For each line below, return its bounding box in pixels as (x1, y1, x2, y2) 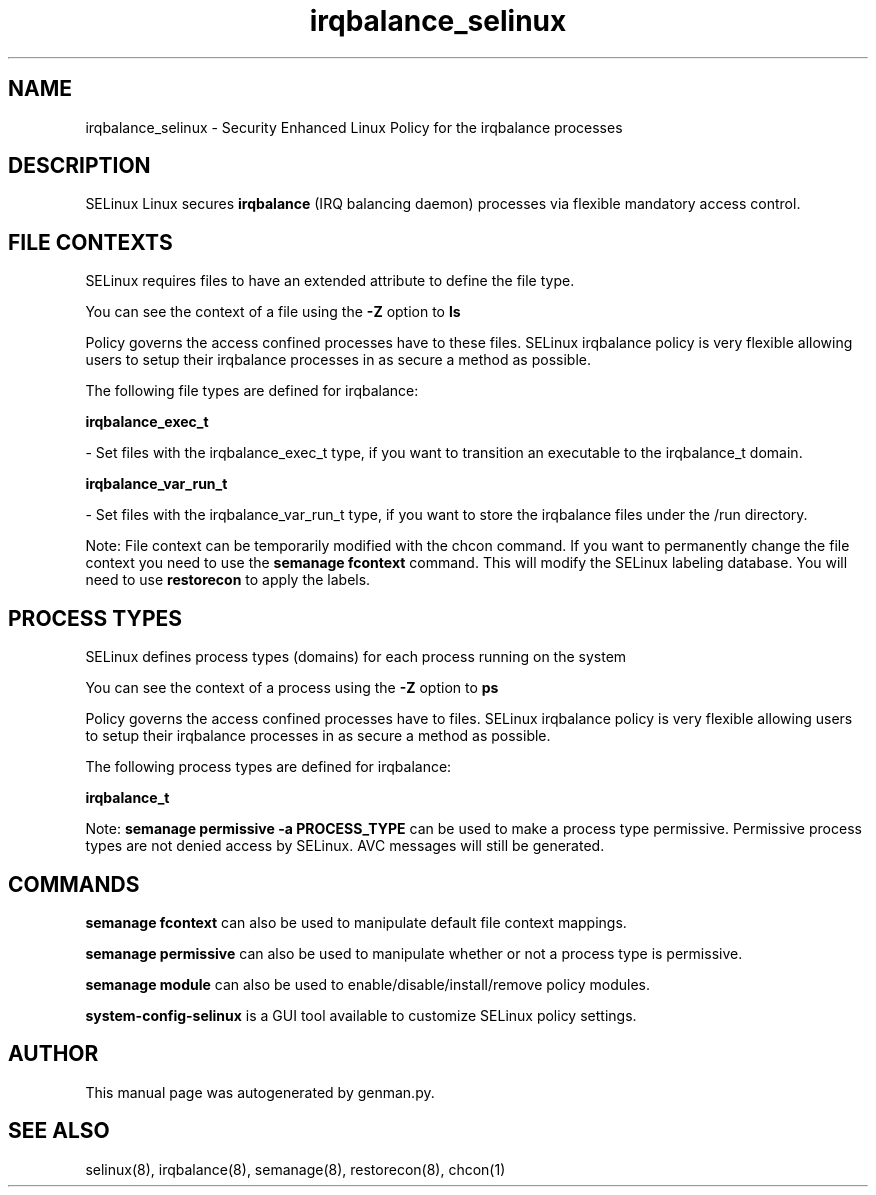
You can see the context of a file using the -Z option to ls (85, 303, 461, 321)
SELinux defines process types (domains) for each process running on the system (85, 648, 627, 666)
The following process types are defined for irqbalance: (85, 758, 452, 776)
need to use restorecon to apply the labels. (85, 571, 371, 589)
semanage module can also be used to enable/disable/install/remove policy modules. (85, 975, 651, 993)
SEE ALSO (8, 1118, 110, 1144)
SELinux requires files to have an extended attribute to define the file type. (85, 272, 575, 290)
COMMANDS (8, 871, 140, 897)
